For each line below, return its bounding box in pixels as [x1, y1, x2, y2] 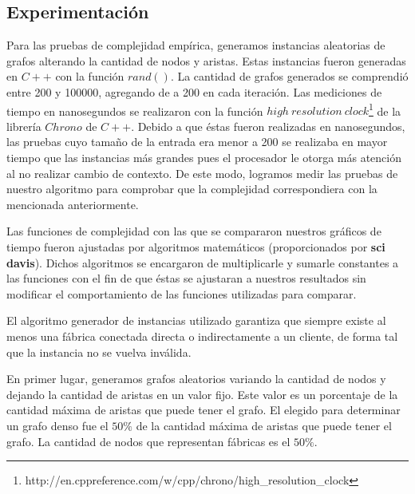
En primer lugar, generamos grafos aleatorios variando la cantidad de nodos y [6, 370, 386, 387]
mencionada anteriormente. [6, 196, 139, 212]
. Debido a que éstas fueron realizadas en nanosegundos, [131, 117, 405, 134]
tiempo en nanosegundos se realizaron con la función [6, 102, 263, 119]
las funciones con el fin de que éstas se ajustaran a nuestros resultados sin [6, 270, 366, 287]
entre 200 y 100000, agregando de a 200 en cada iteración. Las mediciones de [6, 83, 382, 100]
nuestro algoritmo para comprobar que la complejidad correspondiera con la [6, 180, 377, 197]
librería [6, 117, 41, 134]
